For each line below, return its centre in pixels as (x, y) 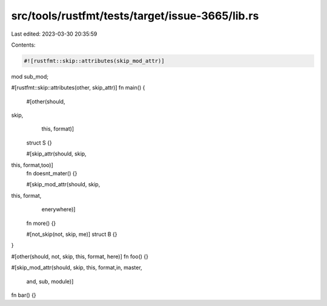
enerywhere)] (58, 209)
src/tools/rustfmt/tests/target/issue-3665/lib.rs (135, 16)
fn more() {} (41, 223)
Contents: (23, 45)
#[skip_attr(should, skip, (57, 154)
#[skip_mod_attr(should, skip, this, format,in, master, (77, 268)
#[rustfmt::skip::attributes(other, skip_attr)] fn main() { (78, 88)
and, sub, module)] (50, 281)
